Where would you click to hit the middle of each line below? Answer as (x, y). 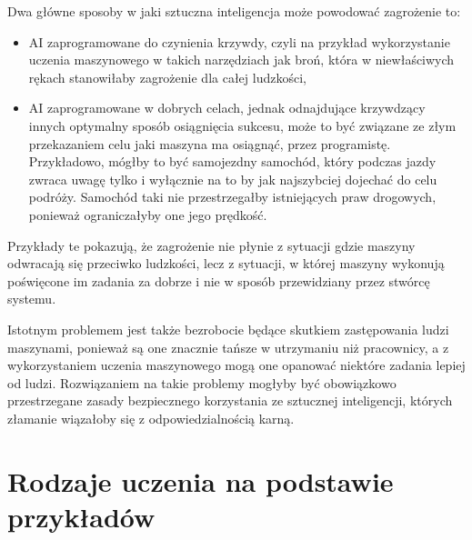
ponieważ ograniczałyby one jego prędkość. (148, 214)
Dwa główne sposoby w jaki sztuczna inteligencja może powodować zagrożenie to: (234, 11)
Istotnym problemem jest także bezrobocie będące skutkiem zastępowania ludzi (228, 329)
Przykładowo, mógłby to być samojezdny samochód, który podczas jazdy (232, 161)
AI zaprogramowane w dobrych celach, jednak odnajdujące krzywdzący (227, 108)
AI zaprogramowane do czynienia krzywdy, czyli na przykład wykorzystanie (239, 41)
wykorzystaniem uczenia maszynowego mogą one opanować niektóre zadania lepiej (236, 365)
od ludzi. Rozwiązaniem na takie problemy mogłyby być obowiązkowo (202, 382)
